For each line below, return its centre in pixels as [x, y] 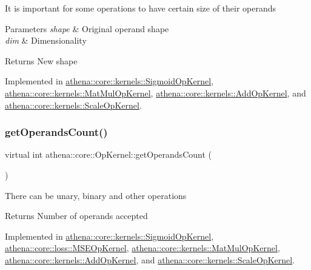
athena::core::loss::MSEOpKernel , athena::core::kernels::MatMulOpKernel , [142, 248]
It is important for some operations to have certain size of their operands [141, 8]
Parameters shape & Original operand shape [87, 28]
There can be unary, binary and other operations [96, 195]
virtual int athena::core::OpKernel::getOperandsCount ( [108, 154]
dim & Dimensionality [46, 40]
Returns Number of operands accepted [76, 216]
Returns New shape [41, 60]
